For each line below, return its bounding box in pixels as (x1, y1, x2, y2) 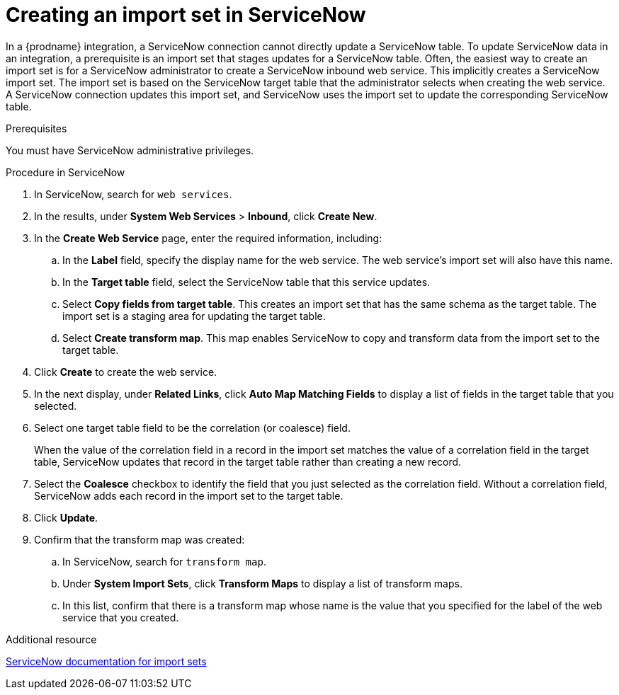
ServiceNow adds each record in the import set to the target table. (34, 489, 343, 502)
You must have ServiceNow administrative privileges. (6, 144, 254, 156)
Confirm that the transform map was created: (34, 533, 245, 546)
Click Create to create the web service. (34, 365, 217, 378)
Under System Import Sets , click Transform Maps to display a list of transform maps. (62, 577, 462, 590)
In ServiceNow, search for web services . (34, 188, 232, 200)
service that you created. (62, 611, 179, 624)
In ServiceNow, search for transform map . (62, 555, 266, 568)
